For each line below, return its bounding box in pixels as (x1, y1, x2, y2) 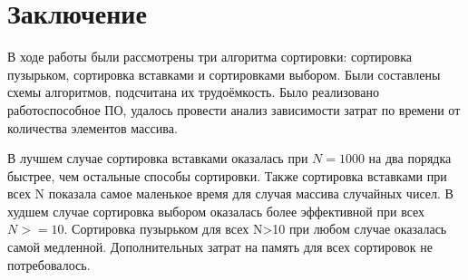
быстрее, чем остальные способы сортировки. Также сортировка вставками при (7, 166, 447, 185)
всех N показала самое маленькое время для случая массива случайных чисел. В (7, 184, 453, 203)
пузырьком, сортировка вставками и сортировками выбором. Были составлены (7, 64, 441, 83)
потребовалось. (7, 255, 91, 274)
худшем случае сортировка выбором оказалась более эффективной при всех (7, 201, 425, 220)
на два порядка (368, 149, 452, 168)
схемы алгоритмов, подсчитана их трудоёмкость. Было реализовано (7, 82, 379, 101)
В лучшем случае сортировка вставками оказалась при (7, 149, 308, 168)
